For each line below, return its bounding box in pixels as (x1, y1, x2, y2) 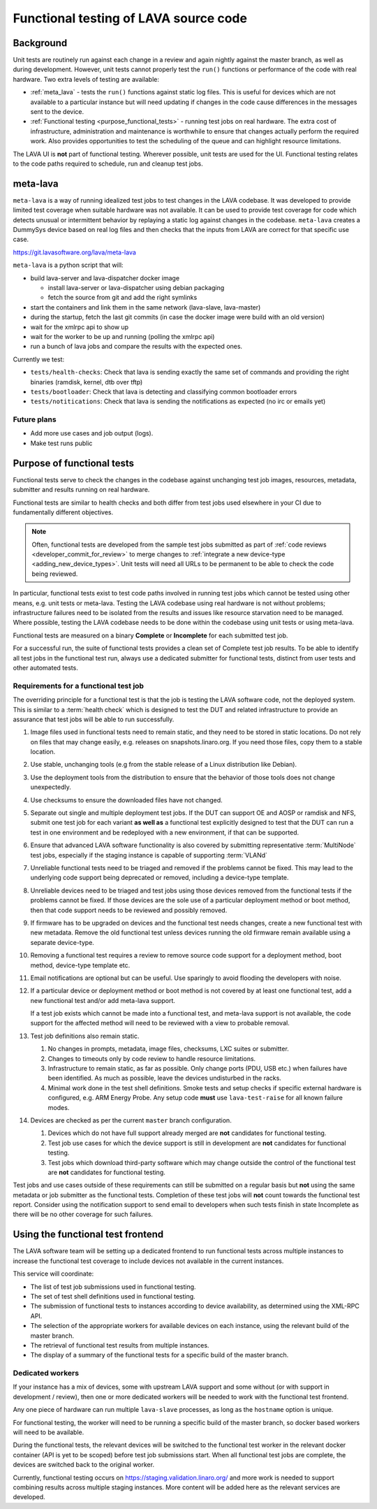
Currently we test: (13, 355, 65, 363)
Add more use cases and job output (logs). (30, 429, 154, 438)
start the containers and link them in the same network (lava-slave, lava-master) (30, 303, 261, 311)
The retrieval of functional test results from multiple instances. (30, 1341, 209, 1349)
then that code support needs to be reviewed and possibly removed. (30, 906, 228, 914)
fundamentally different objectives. (13, 507, 114, 517)
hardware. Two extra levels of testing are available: (13, 75, 160, 83)
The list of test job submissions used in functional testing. (30, 1283, 196, 1291)
